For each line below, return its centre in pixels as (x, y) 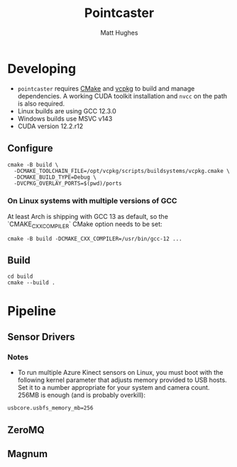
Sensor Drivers (42, 337)
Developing (42, 68)
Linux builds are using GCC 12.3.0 (67, 111)
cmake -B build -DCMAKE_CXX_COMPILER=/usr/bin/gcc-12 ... (95, 239)
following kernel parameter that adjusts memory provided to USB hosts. (122, 380)
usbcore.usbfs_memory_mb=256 (50, 408)
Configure (30, 148)
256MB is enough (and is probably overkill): (81, 395)
